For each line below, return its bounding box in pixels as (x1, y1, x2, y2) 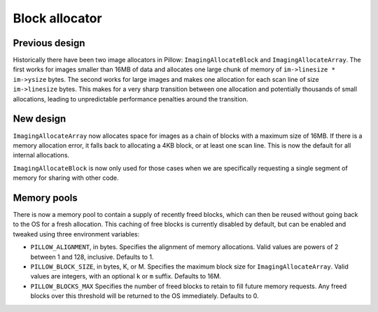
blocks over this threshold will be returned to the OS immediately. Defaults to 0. (30, 292, 259, 300)
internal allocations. (13, 151, 70, 159)
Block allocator (13, 10, 102, 26)
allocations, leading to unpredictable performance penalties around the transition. (13, 94, 248, 103)
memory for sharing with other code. (13, 173, 119, 182)
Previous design (13, 37, 85, 49)
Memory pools (13, 192, 78, 204)
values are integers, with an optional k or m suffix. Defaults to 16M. (30, 272, 222, 281)
